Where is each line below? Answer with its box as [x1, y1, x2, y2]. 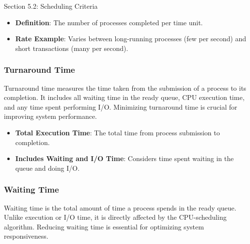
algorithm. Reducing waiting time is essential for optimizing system [4, 221, 204, 231]
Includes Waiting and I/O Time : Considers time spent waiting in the [15, 153, 234, 163]
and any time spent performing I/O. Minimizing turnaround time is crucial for [4, 101, 237, 112]
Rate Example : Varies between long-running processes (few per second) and [15, 33, 247, 44]
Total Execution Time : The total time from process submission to [15, 127, 220, 137]
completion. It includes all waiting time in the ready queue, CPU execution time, [4, 92, 245, 102]
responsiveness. [4, 231, 48, 241]
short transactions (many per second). [15, 43, 128, 53]
